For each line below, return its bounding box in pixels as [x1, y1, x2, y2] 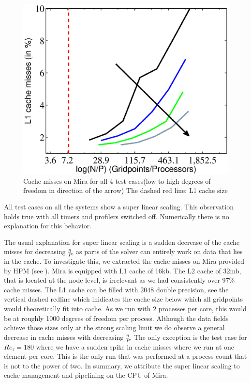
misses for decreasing [4, 246, 66, 256]
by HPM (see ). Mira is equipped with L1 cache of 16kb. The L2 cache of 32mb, [4, 265, 241, 275]
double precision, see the [156, 284, 229, 294]
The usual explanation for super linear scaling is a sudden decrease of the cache [4, 237, 240, 247]
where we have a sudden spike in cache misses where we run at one [36, 341, 235, 351]
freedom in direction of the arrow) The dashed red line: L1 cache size [23, 185, 228, 195]
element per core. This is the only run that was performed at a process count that [4, 351, 247, 361]
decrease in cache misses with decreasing [4, 332, 124, 342]
